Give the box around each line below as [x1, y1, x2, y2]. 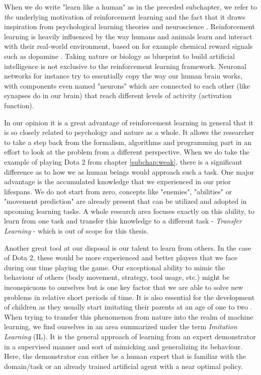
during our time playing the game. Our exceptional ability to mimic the [4, 262, 225, 272]
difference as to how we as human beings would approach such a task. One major [4, 166, 254, 177]
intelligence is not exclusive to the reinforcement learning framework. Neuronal [4, 60, 246, 71]
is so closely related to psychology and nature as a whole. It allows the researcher [4, 127, 254, 137]
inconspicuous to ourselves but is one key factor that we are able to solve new [4, 282, 243, 292]
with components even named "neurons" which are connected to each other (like [4, 80, 250, 91]
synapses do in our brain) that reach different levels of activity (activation [4, 90, 232, 101]
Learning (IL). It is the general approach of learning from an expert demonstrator [4, 331, 256, 341]
